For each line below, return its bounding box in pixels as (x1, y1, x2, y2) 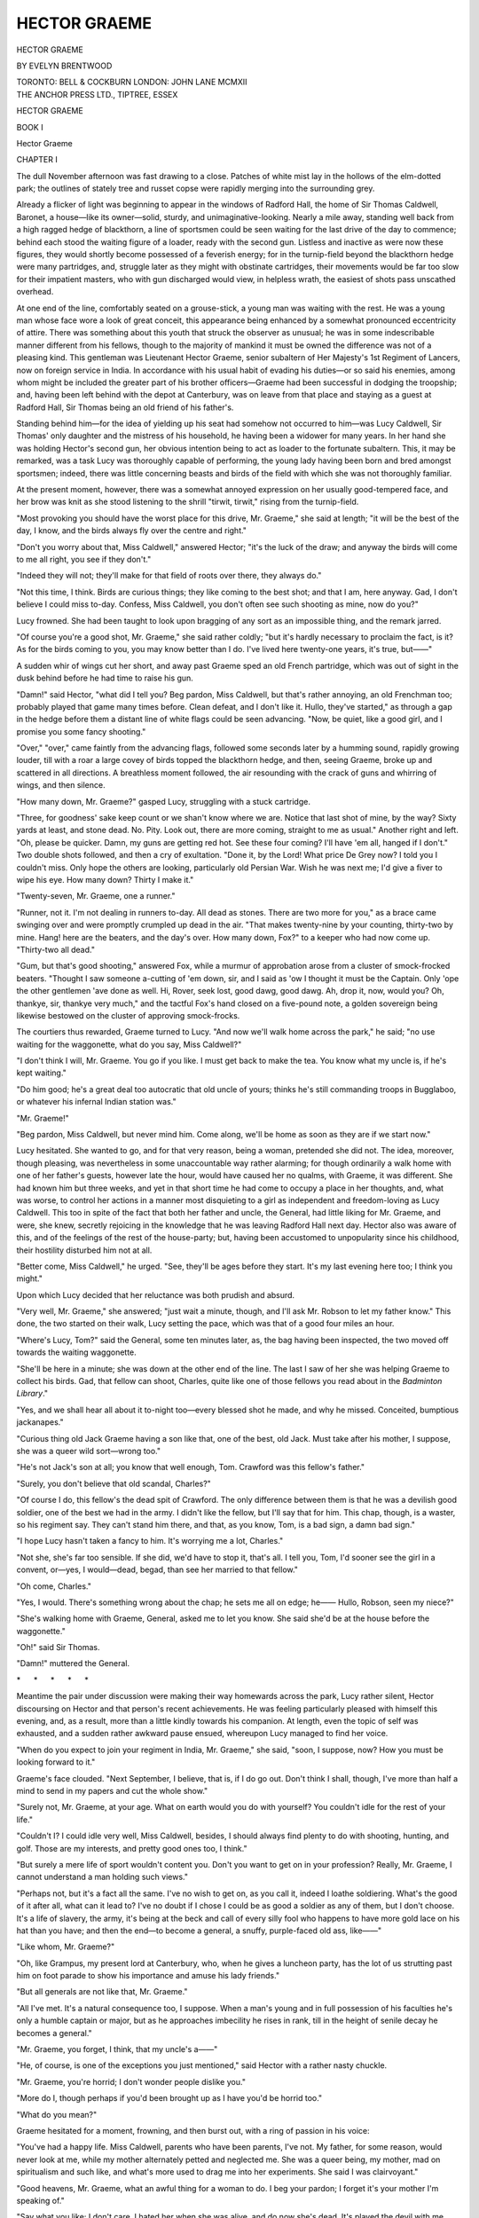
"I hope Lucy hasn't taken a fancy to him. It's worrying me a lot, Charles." (16, 1536, 284, 1546)
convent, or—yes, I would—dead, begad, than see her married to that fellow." (16, 1564, 299, 1575)
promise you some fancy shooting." (16, 726, 146, 736)
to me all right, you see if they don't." (16, 554, 152, 564)
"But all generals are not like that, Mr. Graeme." (16, 1986, 188, 1997)
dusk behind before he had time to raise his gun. (16, 672, 194, 683)
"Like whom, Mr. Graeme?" (16, 1941, 115, 1952)
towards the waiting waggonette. (16, 1347, 137, 1357)
